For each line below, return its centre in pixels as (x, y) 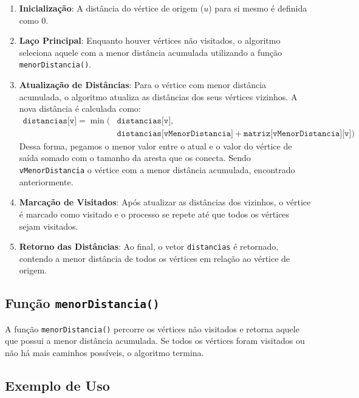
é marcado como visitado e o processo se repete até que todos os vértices (154, 214)
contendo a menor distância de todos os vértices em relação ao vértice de (155, 258)
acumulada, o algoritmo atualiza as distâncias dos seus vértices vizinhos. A (158, 96)
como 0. (34, 20)
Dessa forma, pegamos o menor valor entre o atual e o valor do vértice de (156, 146)
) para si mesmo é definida (258, 8)
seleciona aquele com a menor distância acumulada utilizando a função (151, 52)
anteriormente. (46, 181)
